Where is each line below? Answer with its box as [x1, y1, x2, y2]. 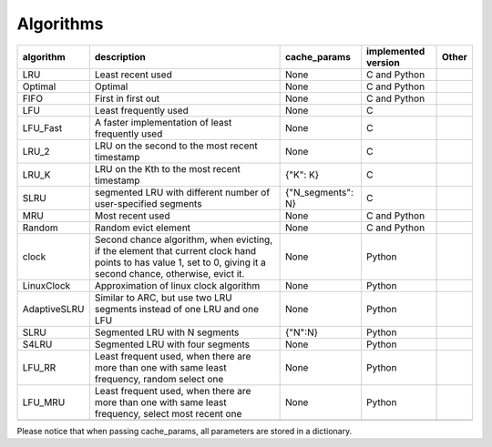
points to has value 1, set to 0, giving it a [94, 256, 266, 269]
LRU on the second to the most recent [94, 139, 259, 152]
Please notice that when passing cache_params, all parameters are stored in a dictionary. [16, 425, 353, 436]
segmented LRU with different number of [94, 186, 271, 198]
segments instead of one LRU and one [94, 302, 260, 315]
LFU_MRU [22, 396, 66, 409]
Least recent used [94, 68, 172, 81]
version [365, 56, 400, 68]
